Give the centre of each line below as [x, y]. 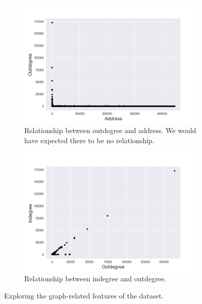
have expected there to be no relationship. [89, 140]
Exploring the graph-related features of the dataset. [84, 295]
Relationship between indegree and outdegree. [95, 279]
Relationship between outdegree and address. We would [110, 130]
